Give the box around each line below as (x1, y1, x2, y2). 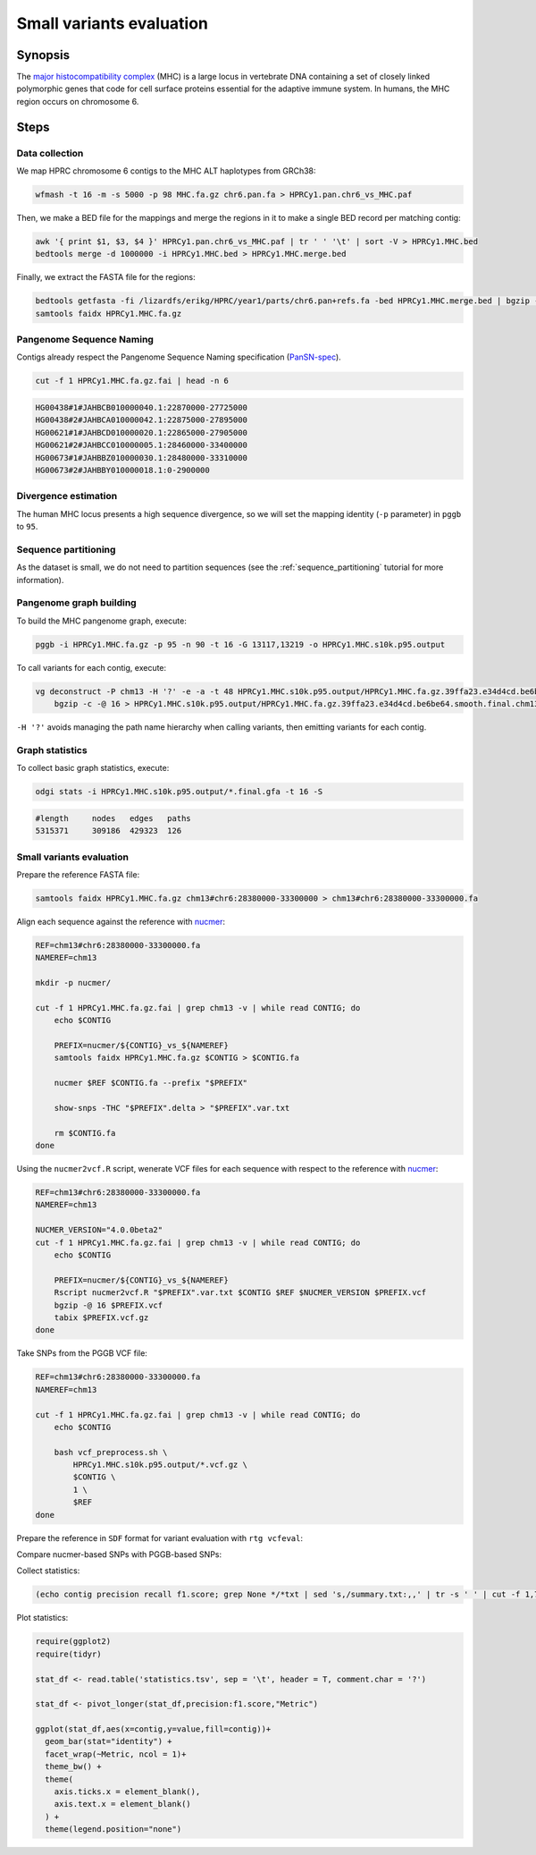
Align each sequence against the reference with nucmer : (16, 916, 226, 927)
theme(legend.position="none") (45, 1825, 182, 1834)
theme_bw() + (45, 1762, 102, 1772)
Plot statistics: (16, 1613, 69, 1623)
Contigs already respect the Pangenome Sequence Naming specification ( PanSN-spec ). (16, 352, 341, 362)
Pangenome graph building (16, 597, 138, 609)
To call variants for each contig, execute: (16, 662, 167, 673)
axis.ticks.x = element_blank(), (54, 1787, 201, 1797)
